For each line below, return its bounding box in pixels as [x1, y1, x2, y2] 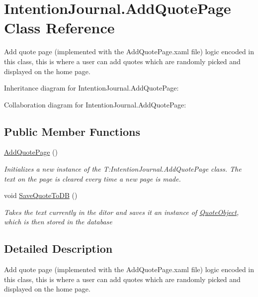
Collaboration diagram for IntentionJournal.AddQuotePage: [4, 99, 186, 109]
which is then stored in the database [4, 216, 112, 227]
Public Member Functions [4, 123, 140, 139]
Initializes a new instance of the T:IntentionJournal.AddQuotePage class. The [4, 164, 242, 174]
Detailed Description [4, 241, 113, 256]
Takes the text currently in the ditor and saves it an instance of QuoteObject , [4, 206, 239, 217]
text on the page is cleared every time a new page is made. [4, 173, 181, 184]
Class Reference [4, 17, 115, 38]
